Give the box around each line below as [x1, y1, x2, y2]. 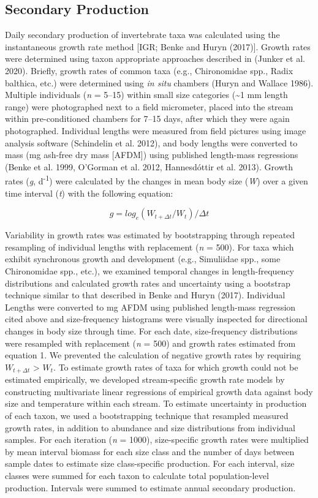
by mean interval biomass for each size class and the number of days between [5, 445, 295, 458]
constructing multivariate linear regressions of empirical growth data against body [5, 385, 313, 398]
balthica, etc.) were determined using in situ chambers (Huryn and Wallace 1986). [5, 76, 314, 89]
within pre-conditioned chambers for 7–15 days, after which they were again [5, 112, 290, 125]
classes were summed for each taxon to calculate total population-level [5, 469, 269, 481]
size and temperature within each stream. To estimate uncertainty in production [5, 397, 307, 410]
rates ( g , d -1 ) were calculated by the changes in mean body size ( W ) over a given [5, 173, 308, 187]
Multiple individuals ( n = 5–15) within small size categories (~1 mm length [5, 88, 288, 101]
